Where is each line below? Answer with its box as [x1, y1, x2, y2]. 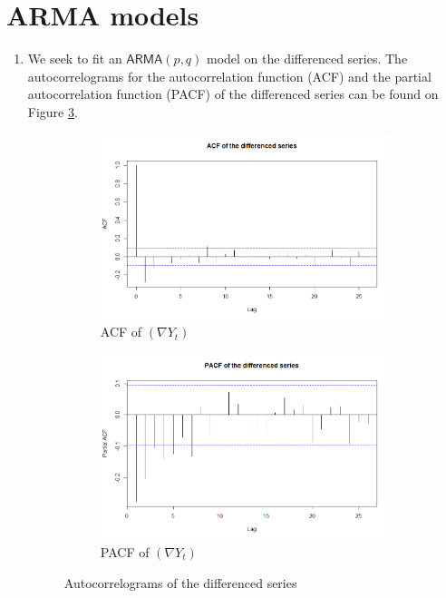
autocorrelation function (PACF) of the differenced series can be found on [27, 84, 439, 103]
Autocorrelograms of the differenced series [63, 573, 297, 592]
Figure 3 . [27, 102, 78, 121]
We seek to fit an [27, 49, 122, 68]
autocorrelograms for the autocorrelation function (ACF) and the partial [27, 66, 431, 85]
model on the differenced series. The [207, 49, 408, 68]
